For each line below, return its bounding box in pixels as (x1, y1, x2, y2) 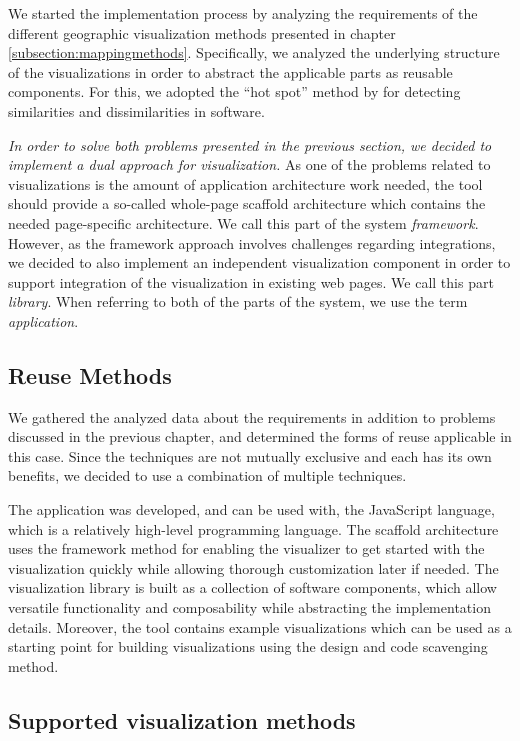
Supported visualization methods (8, 704, 356, 735)
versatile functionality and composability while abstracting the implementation (8, 597, 491, 618)
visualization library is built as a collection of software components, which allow (8, 577, 497, 598)
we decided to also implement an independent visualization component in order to (8, 252, 511, 273)
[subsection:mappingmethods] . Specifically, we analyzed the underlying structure (8, 42, 500, 63)
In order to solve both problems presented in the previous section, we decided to (8, 134, 492, 155)
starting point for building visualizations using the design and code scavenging (8, 636, 488, 657)
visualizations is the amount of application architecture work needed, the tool (8, 173, 483, 194)
